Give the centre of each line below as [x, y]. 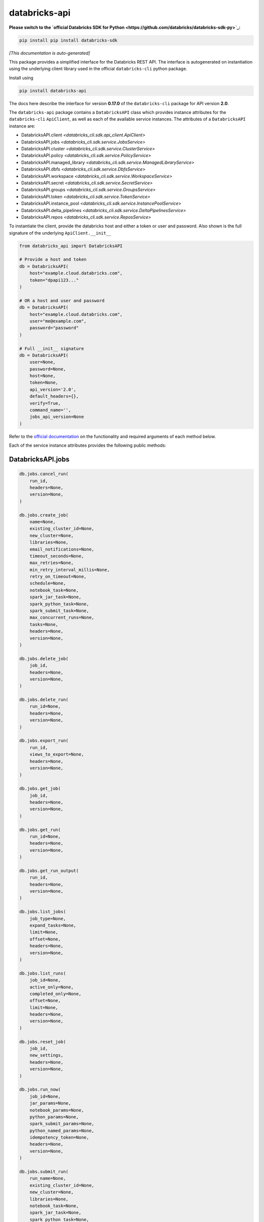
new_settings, [46, 1055]
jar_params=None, [50, 1103]
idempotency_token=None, [59, 1137]
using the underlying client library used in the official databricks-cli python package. [98, 69]
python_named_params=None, [62, 1131]
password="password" [54, 328]
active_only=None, [52, 987]
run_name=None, [48, 1178]
